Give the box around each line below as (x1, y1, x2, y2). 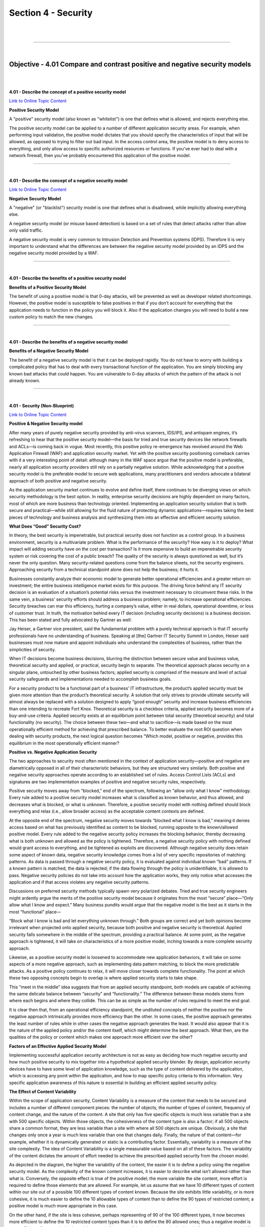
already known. (9, 377, 40, 383)
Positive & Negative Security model (9, 421, 83, 427)
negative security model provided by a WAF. (9, 250, 99, 256)
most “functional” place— (9, 908, 61, 915)
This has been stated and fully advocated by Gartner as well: (9, 617, 132, 623)
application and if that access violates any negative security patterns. (9, 879, 150, 885)
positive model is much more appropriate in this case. (9, 1203, 118, 1209)
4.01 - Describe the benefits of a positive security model (9, 275, 126, 281)
